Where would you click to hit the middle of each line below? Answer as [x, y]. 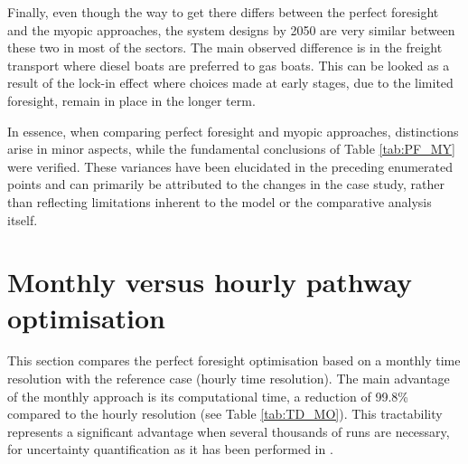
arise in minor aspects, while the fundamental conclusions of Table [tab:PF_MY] [231, 149]
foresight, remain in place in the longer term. [131, 100]
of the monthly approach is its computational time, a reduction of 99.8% [208, 396]
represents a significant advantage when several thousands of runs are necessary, [229, 431]
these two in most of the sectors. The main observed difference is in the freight [225, 47]
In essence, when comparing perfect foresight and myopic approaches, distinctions [233, 131]
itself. [23, 219]
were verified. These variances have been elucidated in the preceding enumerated [230, 166]
